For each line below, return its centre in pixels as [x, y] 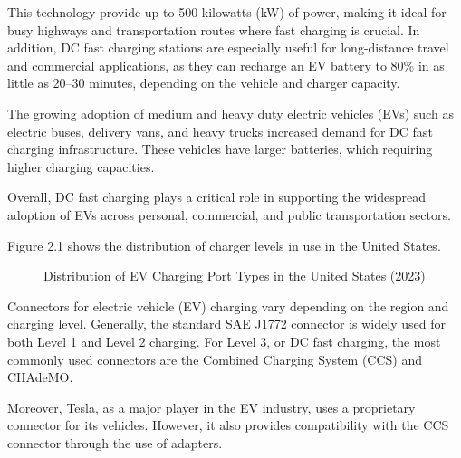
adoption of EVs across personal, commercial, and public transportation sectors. [229, 214]
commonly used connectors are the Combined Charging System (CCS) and [215, 359]
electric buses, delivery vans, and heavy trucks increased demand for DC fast [220, 131]
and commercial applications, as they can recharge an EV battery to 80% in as [226, 65]
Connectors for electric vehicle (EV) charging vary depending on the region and [228, 305]
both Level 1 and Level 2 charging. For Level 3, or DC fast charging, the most [224, 341]
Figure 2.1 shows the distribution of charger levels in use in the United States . [224, 245]
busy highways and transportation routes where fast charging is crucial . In [214, 29]
